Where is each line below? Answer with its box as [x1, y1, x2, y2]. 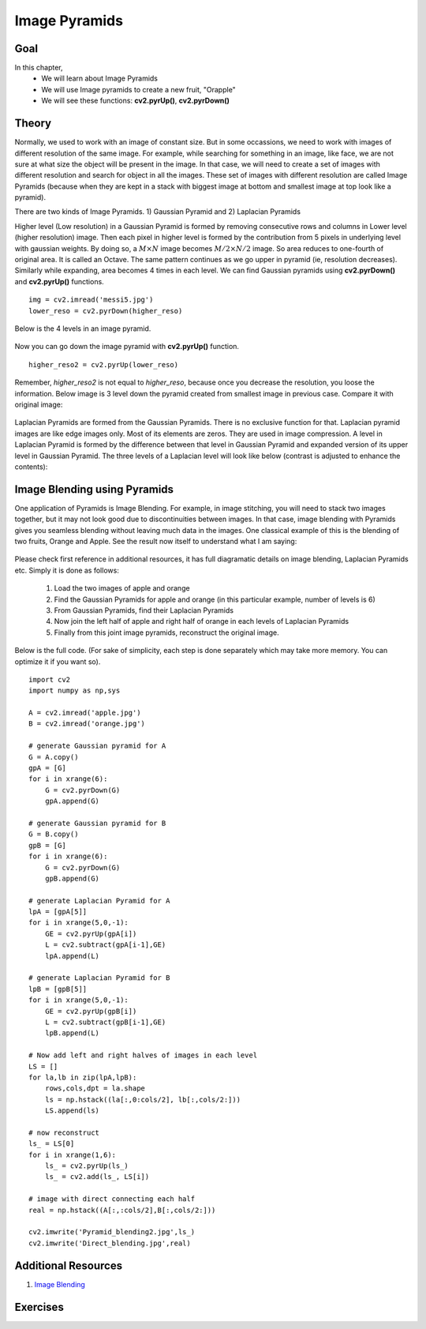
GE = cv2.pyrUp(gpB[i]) [44, 1007, 137, 1016]
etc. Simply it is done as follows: [14, 565, 120, 575]
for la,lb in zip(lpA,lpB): [28, 1072, 137, 1082]
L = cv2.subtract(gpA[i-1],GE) [44, 940, 166, 949]
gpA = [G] [28, 764, 66, 773]
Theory [14, 117, 52, 130]
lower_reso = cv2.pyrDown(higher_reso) [28, 306, 183, 315]
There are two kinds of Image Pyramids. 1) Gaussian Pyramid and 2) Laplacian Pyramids [14, 207, 301, 216]
